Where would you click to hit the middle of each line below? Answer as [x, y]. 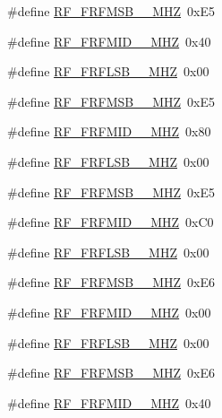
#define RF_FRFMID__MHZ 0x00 [109, 312]
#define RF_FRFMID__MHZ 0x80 [109, 131]
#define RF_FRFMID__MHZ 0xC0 [111, 222]
